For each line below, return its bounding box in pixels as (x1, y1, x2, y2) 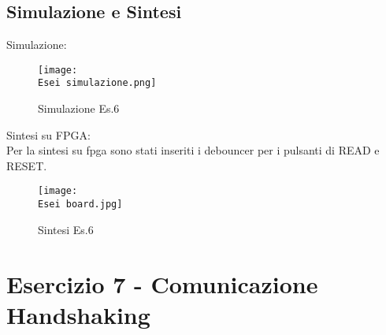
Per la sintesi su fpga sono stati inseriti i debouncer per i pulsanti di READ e (6, 142, 380, 158)
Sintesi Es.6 (38, 221, 94, 237)
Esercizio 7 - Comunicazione (6, 267, 318, 300)
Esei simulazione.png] (38, 77, 157, 89)
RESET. (6, 157, 47, 173)
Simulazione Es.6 (38, 100, 120, 117)
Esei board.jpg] (38, 199, 123, 210)
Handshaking (6, 298, 150, 330)
